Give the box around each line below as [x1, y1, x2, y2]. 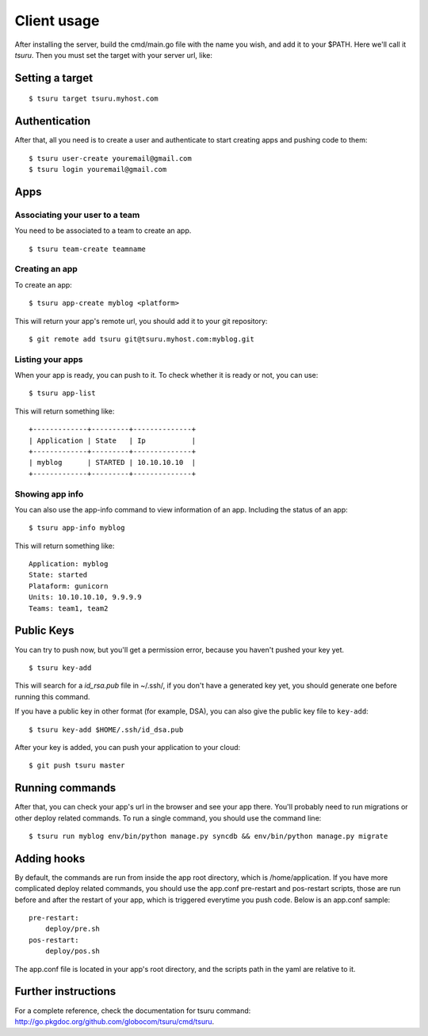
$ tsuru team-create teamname [29, 244, 147, 253]
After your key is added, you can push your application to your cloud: [14, 742, 241, 752]
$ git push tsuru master [29, 761, 125, 770]
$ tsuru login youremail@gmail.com [29, 165, 167, 174]
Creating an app [14, 264, 78, 275]
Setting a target [14, 71, 94, 85]
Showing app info [14, 488, 84, 499]
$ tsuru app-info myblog [29, 524, 125, 532]
